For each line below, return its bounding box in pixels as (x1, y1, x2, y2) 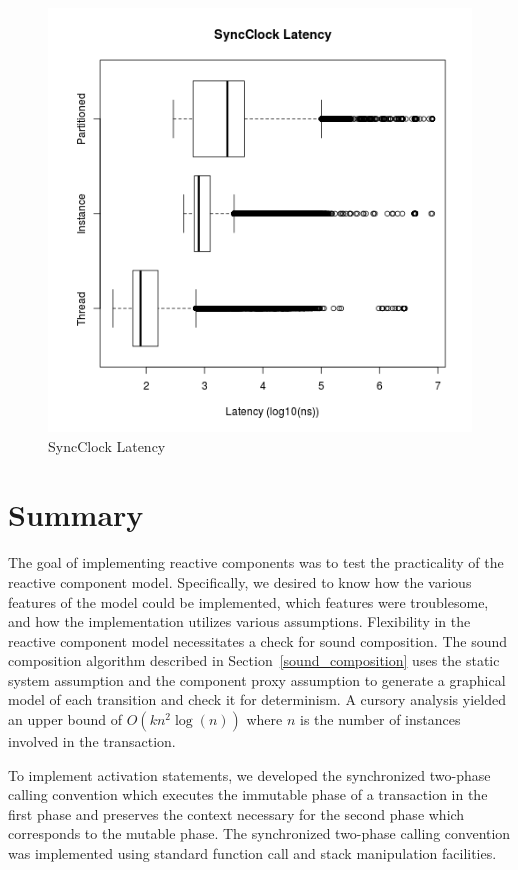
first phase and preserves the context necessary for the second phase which (8, 803, 465, 824)
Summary (8, 494, 144, 535)
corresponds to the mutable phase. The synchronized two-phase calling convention (8, 823, 511, 844)
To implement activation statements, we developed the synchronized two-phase (8, 764, 491, 785)
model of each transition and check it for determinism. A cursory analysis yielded (8, 689, 506, 710)
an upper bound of (8, 709, 123, 730)
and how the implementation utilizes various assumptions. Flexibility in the (8, 611, 471, 632)
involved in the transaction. (8, 731, 176, 752)
